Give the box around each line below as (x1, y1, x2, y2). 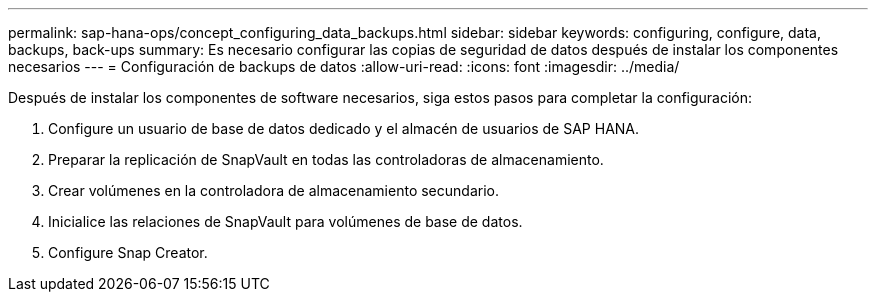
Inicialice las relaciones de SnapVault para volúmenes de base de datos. (48, 213, 523, 230)
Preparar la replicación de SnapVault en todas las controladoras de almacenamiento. (48, 151, 604, 168)
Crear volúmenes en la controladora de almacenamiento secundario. (48, 182, 499, 199)
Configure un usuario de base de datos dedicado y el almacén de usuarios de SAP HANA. (48, 120, 640, 137)
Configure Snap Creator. (48, 244, 208, 261)
